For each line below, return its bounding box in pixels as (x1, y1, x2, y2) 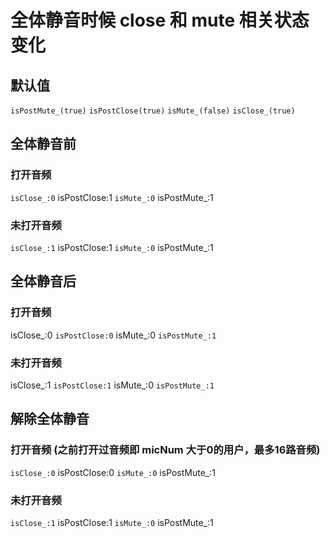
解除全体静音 (10, 411, 90, 428)
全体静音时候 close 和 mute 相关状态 (10, 9, 310, 32)
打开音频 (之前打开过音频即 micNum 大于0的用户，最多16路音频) (10, 443, 321, 457)
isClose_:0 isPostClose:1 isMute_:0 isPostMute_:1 (10, 191, 214, 203)
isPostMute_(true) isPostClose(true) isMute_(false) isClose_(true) (10, 106, 296, 116)
